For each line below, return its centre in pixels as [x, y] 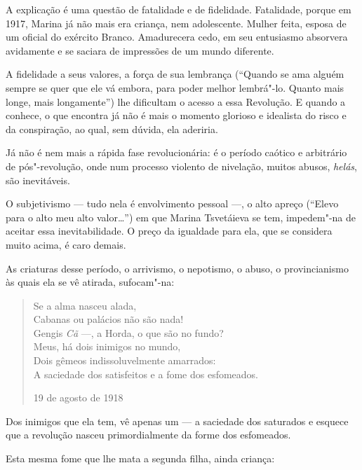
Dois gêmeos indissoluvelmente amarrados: [125, 360]
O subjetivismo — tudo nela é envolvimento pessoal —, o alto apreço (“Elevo [172, 203]
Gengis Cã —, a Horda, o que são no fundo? [128, 332]
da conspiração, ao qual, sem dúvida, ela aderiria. [112, 129]
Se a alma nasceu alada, [85, 305]
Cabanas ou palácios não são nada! [108, 319]
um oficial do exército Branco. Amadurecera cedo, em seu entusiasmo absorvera [177, 37]
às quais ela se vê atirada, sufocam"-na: [90, 282]
